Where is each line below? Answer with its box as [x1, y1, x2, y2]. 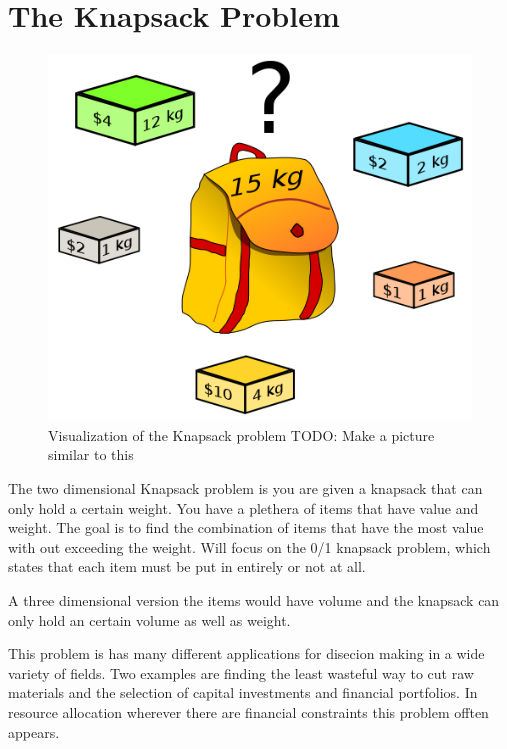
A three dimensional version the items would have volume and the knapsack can [8, 590, 500, 611]
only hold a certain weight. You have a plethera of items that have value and [8, 497, 479, 518]
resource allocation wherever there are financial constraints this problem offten [8, 702, 489, 723]
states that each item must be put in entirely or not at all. [8, 556, 366, 577]
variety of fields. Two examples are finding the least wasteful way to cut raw [8, 662, 474, 683]
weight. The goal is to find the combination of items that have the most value [8, 517, 484, 538]
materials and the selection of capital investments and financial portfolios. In [8, 682, 478, 703]
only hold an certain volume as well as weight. [8, 609, 291, 630]
